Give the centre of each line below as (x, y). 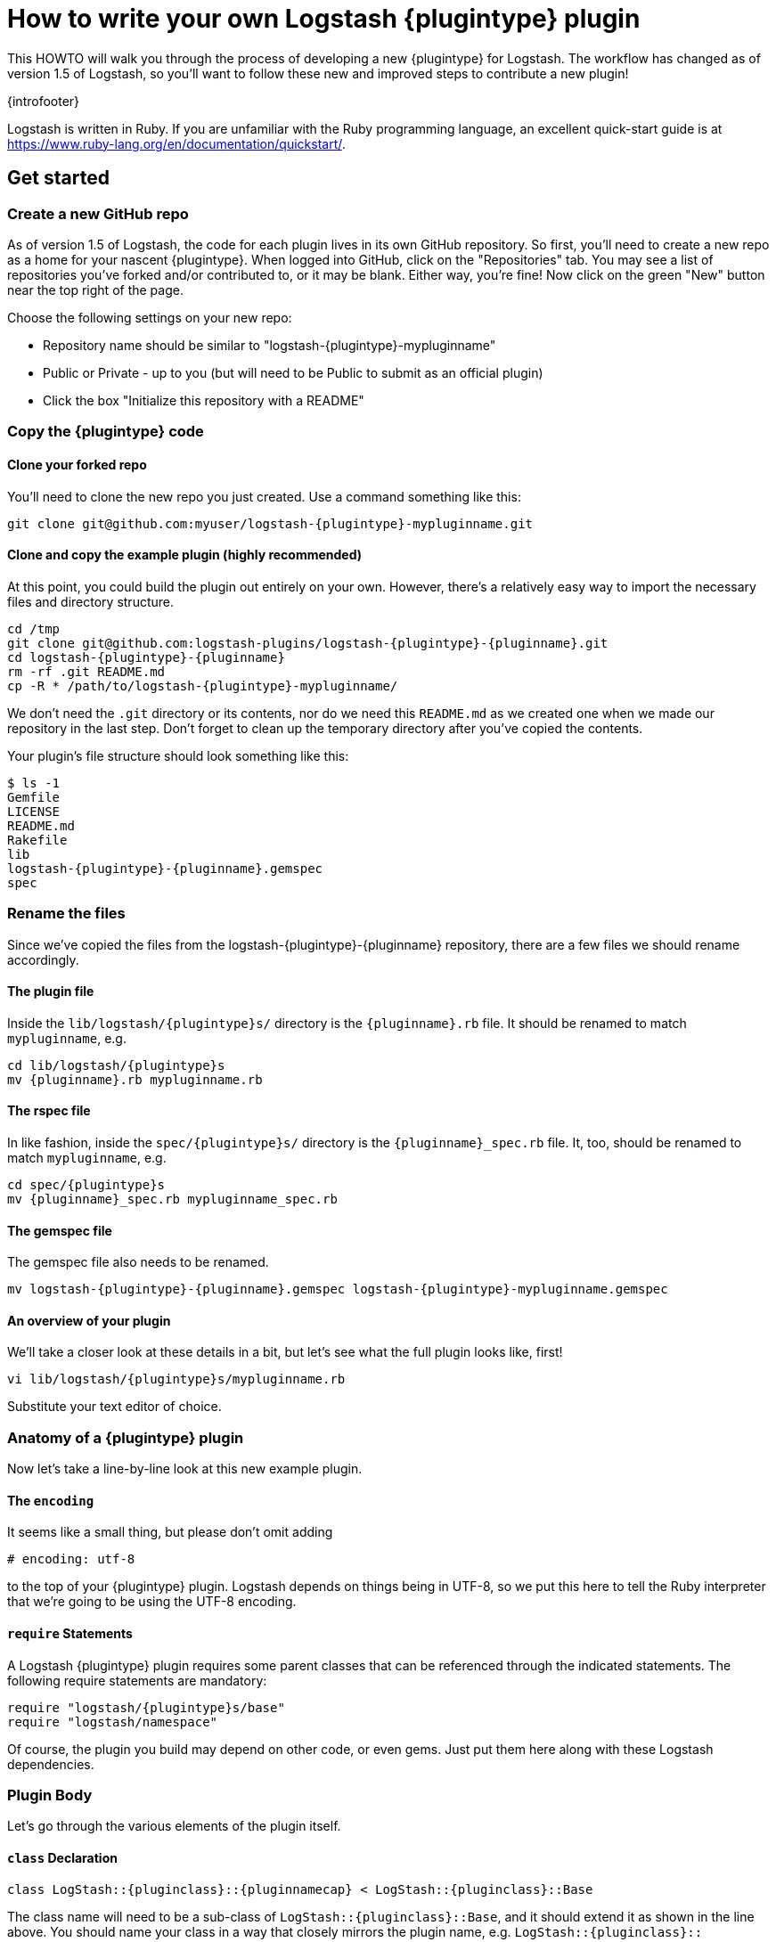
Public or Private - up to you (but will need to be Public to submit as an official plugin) (293, 372)
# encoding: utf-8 (71, 1559)
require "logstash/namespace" (113, 1722)
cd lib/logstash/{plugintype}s (116, 1065)
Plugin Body (50, 1795)
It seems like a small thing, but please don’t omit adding (170, 1532)
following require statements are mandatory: (137, 1680)
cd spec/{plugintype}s (86, 1184)
